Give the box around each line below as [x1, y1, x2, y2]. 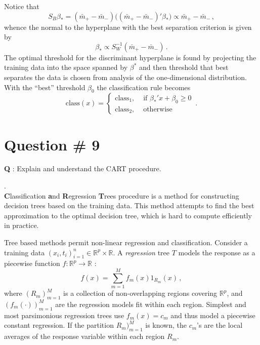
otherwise [143, 105, 172, 113]
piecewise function [4, 258, 60, 269]
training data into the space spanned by [4, 62, 128, 72]
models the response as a [178, 247, 255, 257]
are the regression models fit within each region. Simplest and [55, 298, 246, 309]
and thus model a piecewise [170, 310, 255, 320]
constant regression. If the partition [4, 320, 114, 330]
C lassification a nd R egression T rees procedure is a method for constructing [4, 190, 239, 201]
